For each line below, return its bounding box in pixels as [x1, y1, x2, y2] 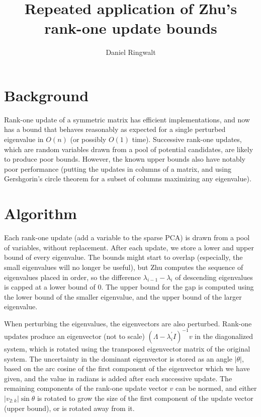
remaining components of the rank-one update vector [4, 383, 167, 393]
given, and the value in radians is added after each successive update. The [4, 373, 232, 383]
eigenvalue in [4, 134, 44, 145]
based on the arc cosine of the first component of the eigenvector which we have [4, 363, 250, 374]
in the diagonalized [195, 330, 253, 341]
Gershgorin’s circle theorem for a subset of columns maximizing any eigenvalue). [4, 173, 251, 184]
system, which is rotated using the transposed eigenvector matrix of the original [4, 343, 250, 354]
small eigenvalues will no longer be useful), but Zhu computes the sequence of [4, 261, 243, 272]
